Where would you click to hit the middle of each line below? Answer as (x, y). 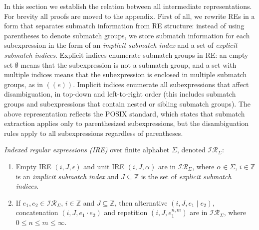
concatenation (37, 212)
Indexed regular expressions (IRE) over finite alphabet (87, 150)
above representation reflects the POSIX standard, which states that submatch (125, 113)
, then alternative (141, 202)
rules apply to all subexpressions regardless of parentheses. (94, 133)
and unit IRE (104, 166)
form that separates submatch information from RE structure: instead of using (124, 26)
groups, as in (23, 84)
